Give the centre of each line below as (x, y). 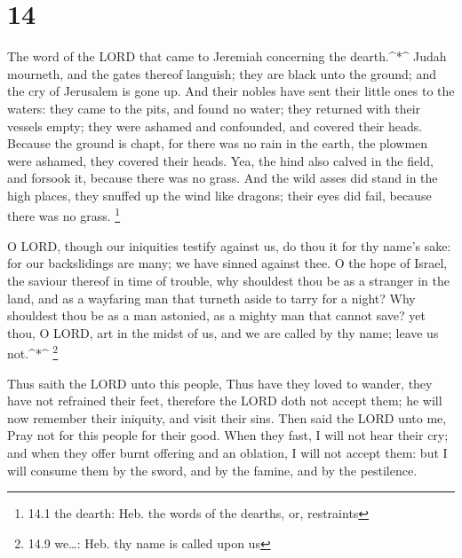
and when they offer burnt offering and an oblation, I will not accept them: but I (227, 452)
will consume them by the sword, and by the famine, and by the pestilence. (212, 470)
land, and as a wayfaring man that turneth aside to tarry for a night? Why (211, 298)
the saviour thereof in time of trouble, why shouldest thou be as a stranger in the (228, 280)
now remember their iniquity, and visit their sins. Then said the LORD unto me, (227, 417)
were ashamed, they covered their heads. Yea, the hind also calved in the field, (220, 160)
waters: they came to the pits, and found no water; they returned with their (214, 108)
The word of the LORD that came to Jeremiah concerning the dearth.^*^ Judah (227, 56)
